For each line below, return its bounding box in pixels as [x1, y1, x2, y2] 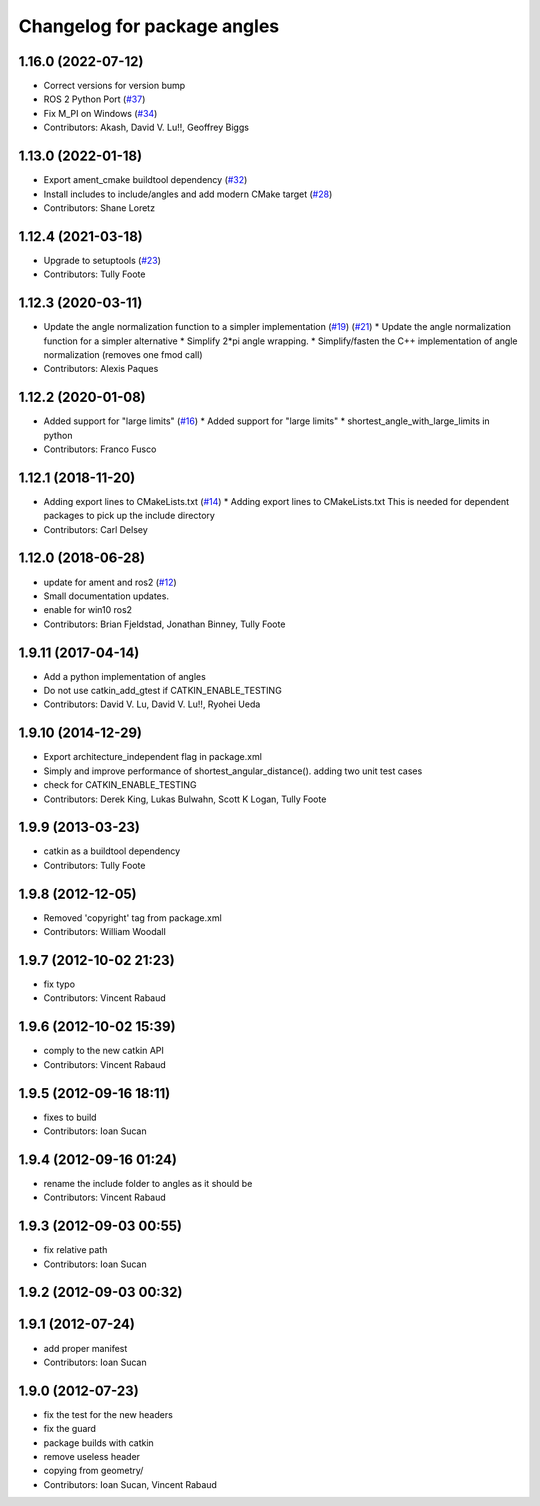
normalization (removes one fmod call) [43, 348, 204, 360]
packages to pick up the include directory [43, 510, 215, 522]
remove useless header [43, 1450, 140, 1462]
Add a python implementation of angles [43, 670, 207, 682]
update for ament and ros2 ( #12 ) [43, 576, 177, 588]
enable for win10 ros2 [43, 604, 133, 616]
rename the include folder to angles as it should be [43, 1177, 253, 1189]
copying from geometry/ [43, 1465, 144, 1477]
